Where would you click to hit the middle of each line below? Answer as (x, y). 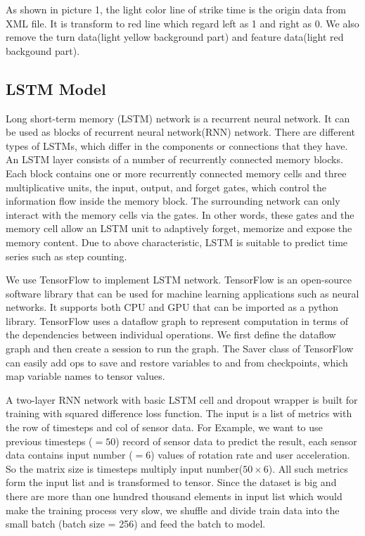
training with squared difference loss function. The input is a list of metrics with (179, 413)
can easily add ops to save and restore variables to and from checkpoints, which (177, 362)
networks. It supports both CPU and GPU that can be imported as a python (172, 307)
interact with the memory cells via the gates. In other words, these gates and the (180, 214)
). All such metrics (308, 468)
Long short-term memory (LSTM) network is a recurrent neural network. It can (178, 118)
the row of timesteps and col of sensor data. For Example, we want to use (164, 427)
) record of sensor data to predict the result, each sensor (236, 441)
